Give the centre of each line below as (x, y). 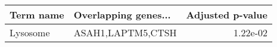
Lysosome (30, 32)
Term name (37, 15)
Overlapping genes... (122, 15)
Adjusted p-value (227, 15)
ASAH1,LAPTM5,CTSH (125, 32)
